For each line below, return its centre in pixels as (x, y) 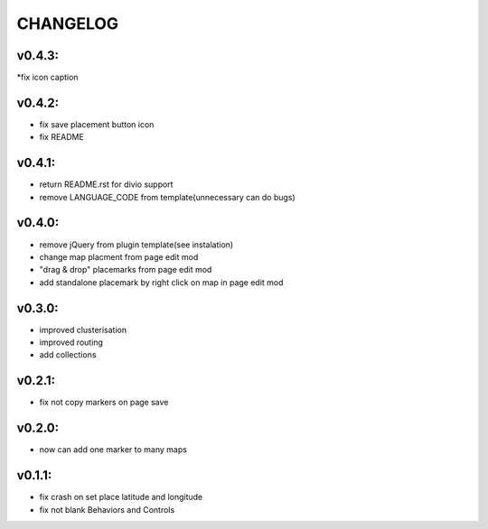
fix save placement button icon (97, 124)
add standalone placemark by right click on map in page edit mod (161, 282)
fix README (62, 137)
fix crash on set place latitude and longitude (121, 497)
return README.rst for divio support (106, 184)
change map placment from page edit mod (119, 256)
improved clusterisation (83, 329)
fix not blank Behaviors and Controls (107, 509)
